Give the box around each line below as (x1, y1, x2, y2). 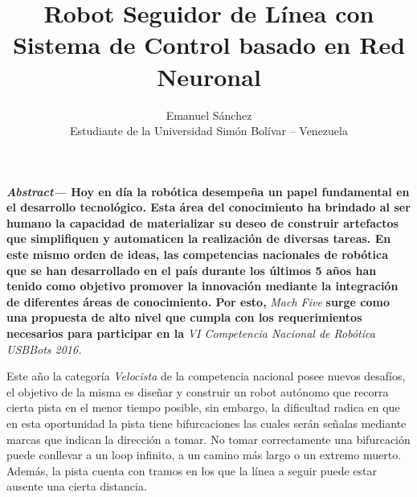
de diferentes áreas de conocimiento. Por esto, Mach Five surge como (6, 293, 390, 310)
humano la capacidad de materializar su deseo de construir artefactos (6, 214, 399, 231)
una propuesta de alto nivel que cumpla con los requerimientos (6, 309, 362, 326)
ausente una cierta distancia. (6, 478, 147, 495)
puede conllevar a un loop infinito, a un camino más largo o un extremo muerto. (6, 446, 402, 463)
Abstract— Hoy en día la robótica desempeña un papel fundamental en (6, 183, 410, 199)
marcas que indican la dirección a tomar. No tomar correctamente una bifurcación (6, 430, 411, 447)
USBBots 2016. (6, 340, 82, 357)
